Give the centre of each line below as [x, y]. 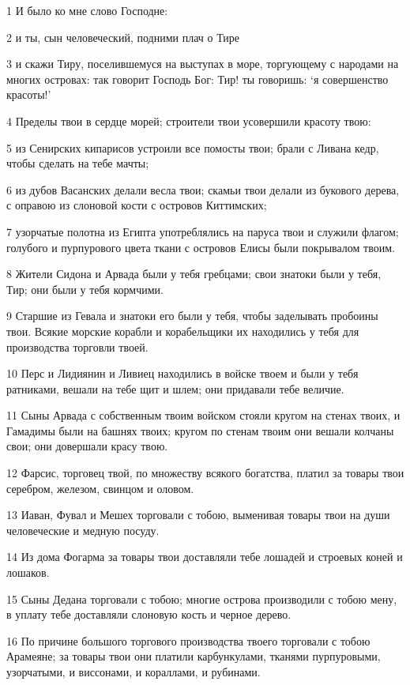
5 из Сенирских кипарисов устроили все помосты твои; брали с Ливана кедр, [193, 147]
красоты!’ [29, 94]
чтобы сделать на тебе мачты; [78, 163]
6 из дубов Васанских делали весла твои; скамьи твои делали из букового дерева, [203, 189]
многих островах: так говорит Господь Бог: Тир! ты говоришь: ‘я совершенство [197, 79]
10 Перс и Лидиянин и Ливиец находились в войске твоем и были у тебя [182, 373]
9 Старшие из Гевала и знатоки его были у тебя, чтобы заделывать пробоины [192, 316]
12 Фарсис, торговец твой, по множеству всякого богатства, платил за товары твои [205, 473]
